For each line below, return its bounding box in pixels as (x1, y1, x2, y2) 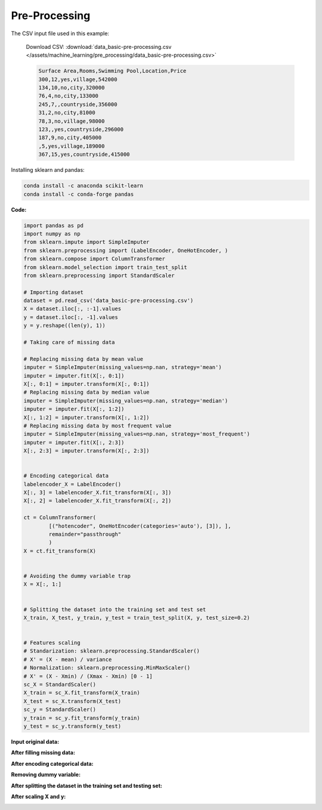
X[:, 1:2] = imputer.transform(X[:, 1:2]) (23, 414, 150, 421)
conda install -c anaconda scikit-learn (23, 183, 143, 189)
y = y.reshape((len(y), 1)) (23, 322, 106, 329)
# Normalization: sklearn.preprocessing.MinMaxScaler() (23, 664, 191, 671)
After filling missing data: (11, 749, 76, 756)
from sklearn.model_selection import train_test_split (23, 264, 187, 271)
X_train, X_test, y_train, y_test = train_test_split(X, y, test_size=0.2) (23, 614, 250, 621)
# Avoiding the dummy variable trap (23, 573, 131, 579)
